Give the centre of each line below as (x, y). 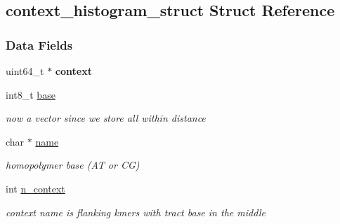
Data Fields (39, 44)
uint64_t (25, 71)
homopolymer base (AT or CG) (73, 165)
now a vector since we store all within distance (106, 118)
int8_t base (31, 94)
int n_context (35, 188)
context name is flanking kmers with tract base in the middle (136, 212)
